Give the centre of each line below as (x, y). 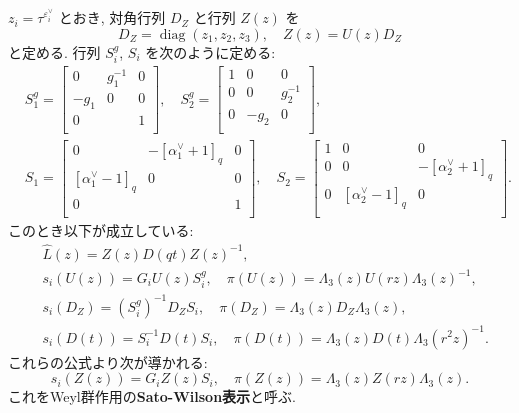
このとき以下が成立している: (101, 229)
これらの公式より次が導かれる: (108, 361)
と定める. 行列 (54, 51)
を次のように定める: (210, 51)
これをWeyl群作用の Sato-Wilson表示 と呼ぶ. (152, 396)
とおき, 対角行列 (112, 17)
